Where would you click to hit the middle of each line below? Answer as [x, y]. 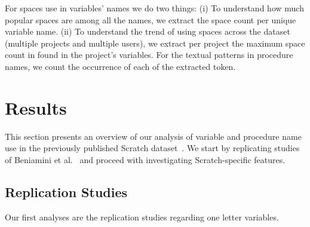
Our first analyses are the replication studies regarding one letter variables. [142, 217]
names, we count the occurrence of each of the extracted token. [120, 66]
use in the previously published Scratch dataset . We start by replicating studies [152, 148]
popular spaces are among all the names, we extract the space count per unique [151, 19]
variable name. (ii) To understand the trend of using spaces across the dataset [148, 31]
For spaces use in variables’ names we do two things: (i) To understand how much [154, 8]
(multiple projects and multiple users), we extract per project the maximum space [155, 43]
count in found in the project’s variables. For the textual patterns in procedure [149, 55]
